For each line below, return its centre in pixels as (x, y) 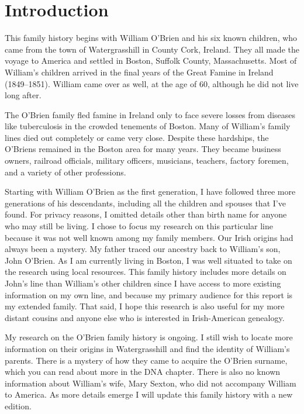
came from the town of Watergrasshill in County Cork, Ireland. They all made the (152, 49)
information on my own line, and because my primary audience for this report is (149, 294)
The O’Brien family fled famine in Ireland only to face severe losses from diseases (150, 114)
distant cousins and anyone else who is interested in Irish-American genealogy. (145, 317)
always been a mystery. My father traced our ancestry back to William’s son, (143, 249)
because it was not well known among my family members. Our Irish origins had (149, 237)
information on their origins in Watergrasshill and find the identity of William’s (147, 348)
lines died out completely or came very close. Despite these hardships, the (137, 137)
